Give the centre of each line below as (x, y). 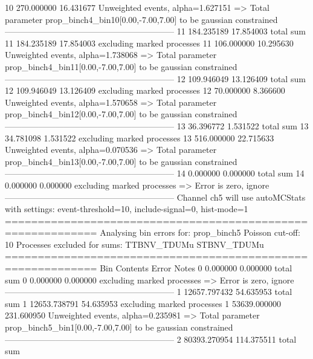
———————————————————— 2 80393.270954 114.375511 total (151, 339)
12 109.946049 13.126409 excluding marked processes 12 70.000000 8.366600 (145, 90)
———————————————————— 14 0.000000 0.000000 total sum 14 (155, 173)
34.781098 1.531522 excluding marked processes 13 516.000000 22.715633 (140, 137)
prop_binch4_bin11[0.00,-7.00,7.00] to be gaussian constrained (121, 66)
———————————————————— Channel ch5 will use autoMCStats (155, 197)
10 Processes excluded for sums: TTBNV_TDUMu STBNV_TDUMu (134, 244)
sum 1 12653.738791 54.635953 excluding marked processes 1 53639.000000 (143, 303)
